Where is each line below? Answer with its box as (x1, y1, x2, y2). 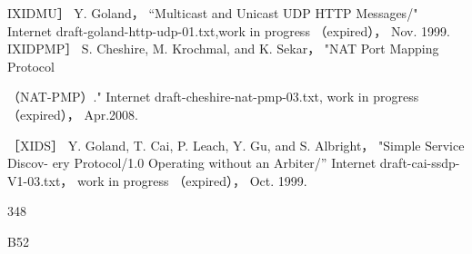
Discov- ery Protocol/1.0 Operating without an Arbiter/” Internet (7, 153, 377, 172)
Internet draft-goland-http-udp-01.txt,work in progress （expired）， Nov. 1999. (7, 21, 450, 40)
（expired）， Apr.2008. (7, 104, 138, 123)
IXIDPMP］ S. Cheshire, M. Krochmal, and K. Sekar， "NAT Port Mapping (7, 39, 439, 58)
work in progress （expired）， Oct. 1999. (76, 171, 307, 190)
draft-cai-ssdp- (379, 153, 460, 172)
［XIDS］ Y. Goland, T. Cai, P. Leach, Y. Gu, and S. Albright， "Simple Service (7, 135, 465, 154)
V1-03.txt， (7, 171, 74, 190)
